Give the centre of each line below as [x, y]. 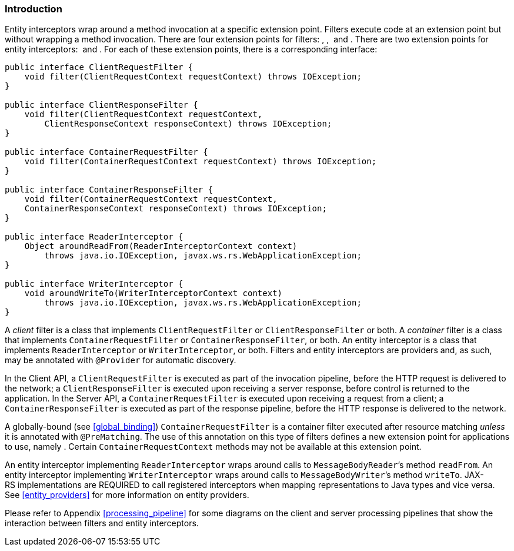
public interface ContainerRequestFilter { [106, 152]
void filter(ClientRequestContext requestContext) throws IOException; [193, 77]
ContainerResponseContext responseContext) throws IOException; [176, 209]
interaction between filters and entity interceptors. [102, 523]
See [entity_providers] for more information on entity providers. [127, 495]
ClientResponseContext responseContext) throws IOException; [188, 124]
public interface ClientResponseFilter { [101, 105]
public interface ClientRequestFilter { [99, 67]
